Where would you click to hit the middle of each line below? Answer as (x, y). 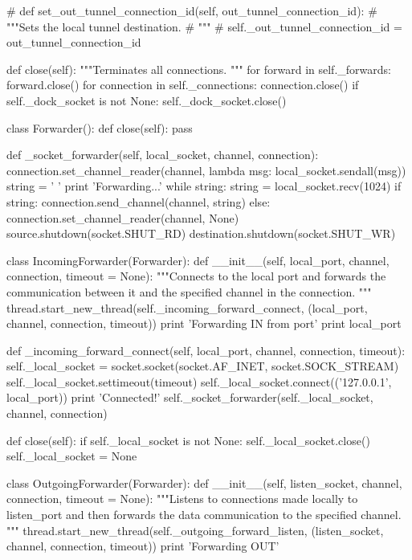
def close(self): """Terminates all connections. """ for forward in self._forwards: (199, 69)
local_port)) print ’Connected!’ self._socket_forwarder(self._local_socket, (190, 397)
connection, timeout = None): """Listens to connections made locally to (182, 499)
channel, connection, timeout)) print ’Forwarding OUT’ (143, 546)
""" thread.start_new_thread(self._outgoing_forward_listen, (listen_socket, (195, 530)
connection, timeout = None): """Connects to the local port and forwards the (196, 276)
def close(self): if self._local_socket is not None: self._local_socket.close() (188, 440)
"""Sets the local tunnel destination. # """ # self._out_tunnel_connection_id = (204, 26)
